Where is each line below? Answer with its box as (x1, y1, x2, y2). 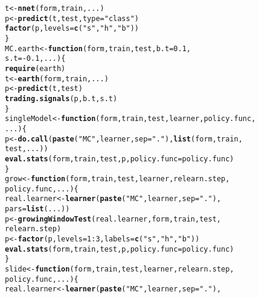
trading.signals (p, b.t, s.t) (5, 94, 118, 103)
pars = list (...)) (5, 205, 70, 214)
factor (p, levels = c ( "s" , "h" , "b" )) (5, 24, 139, 33)
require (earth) (5, 64, 66, 73)
